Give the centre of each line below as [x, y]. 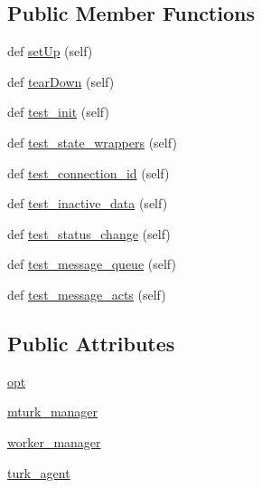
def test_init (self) [58, 112]
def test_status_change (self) [89, 233]
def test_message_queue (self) [92, 264]
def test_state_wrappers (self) [92, 142]
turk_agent [39, 472]
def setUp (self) [50, 51]
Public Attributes [91, 343]
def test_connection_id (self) [89, 172]
